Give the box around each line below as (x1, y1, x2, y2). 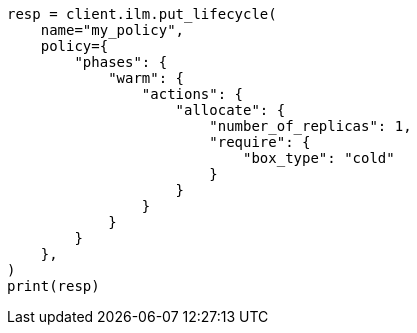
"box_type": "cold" (243, 150, 395, 166)
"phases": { (74, 54, 168, 70)
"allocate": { (175, 102, 286, 118)
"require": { (209, 134, 311, 150)
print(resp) (7, 278, 100, 294)
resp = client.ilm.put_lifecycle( (7, 6, 277, 22)
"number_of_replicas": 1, (209, 118, 412, 134)
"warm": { (108, 70, 185, 86)
